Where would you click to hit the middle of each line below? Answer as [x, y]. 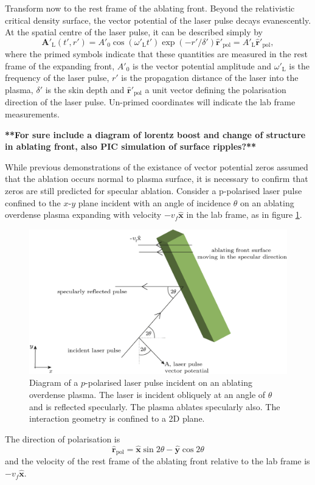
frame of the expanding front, [60, 65]
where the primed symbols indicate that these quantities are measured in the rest [157, 54]
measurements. [33, 114]
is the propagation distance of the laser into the [210, 78]
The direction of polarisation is [63, 438]
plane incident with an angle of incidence [154, 202]
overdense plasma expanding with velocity [83, 215]
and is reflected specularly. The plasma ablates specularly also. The [155, 406]
